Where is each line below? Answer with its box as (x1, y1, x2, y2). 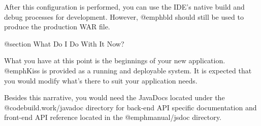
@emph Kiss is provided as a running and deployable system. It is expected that (4, 65, 252, 75)
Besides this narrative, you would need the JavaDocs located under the (4, 92, 225, 103)
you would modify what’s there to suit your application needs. (4, 75, 198, 86)
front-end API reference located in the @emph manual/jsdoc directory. (4, 112, 221, 122)
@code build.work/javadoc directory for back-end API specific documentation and (4, 102, 257, 112)
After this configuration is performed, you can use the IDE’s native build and (4, 2, 245, 12)
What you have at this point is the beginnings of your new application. (4, 55, 225, 66)
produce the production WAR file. (4, 21, 110, 32)
